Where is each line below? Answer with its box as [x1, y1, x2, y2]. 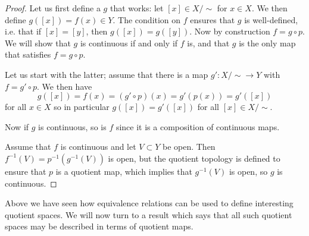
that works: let [110, 2, 164, 14]
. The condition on [113, 13, 181, 26]
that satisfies [5, 48, 51, 61]
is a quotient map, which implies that [55, 165, 192, 177]
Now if [5, 120, 29, 133]
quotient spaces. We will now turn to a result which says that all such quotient [5, 208, 292, 221]
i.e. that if [5, 25, 42, 37]
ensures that [190, 13, 235, 26]
